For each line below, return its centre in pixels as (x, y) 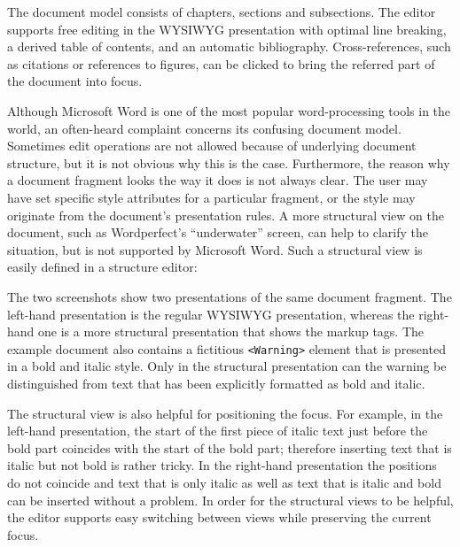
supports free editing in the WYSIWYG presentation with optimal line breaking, (227, 29)
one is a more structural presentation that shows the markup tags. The (231, 331)
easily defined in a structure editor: (102, 267)
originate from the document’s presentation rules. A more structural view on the (226, 215)
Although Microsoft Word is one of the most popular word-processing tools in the (229, 110)
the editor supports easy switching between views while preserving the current (219, 517)
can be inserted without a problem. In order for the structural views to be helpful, (230, 500)
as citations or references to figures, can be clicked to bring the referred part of (221, 63)
